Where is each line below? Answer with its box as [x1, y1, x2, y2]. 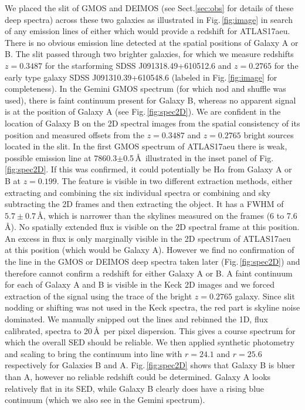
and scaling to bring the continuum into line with [5, 347, 182, 359]
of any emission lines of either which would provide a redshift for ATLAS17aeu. [5, 25, 290, 37]
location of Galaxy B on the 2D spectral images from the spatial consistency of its [5, 116, 300, 129]
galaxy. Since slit [235, 289, 295, 302]
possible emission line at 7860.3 [5, 151, 117, 164]
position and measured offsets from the [5, 128, 144, 141]
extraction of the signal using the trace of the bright [5, 289, 192, 302]
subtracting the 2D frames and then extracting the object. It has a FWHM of [5, 198, 284, 210]
